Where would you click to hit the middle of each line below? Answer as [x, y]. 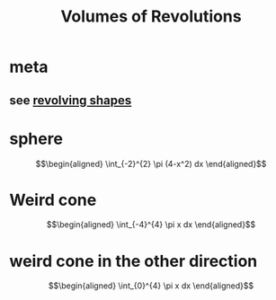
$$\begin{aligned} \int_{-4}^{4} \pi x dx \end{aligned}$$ [151, 225]
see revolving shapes [71, 100]
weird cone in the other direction [134, 261]
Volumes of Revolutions [151, 17]
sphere [36, 139]
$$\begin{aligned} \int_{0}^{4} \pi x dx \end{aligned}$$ [151, 286]
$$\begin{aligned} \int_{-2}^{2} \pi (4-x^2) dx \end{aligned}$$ [151, 163]
